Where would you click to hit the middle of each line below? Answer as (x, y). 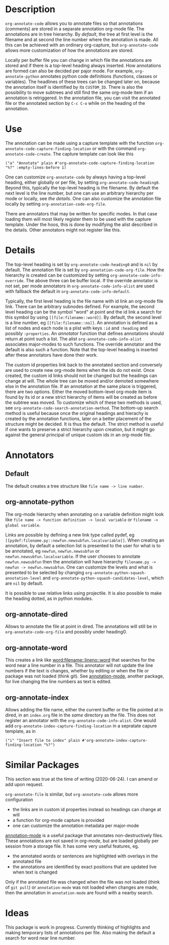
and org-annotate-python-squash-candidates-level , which (103, 578)
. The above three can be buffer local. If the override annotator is (91, 280)
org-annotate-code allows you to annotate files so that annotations (74, 23)
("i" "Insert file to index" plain (43, 741)
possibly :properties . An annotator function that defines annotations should (84, 333)
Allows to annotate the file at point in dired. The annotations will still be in (81, 626)
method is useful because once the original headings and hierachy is (77, 413)
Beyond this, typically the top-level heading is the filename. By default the (82, 187)
